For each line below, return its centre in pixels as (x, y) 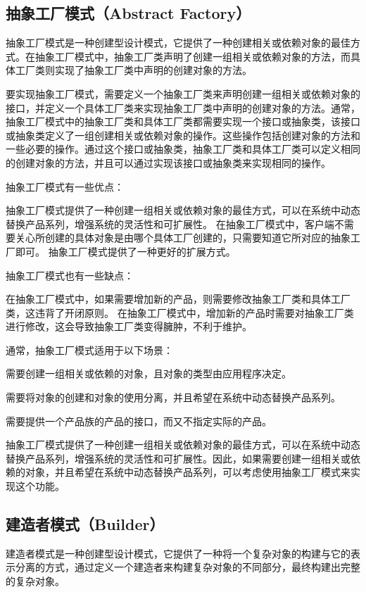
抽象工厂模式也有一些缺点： (70, 275)
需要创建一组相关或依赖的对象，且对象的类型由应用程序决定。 (149, 373)
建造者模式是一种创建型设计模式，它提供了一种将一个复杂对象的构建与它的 (178, 553)
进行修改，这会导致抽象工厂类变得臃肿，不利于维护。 (129, 326)
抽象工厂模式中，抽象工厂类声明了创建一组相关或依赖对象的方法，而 (193, 56)
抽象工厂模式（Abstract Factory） (128, 13)
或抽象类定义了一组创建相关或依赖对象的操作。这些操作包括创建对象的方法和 (183, 135)
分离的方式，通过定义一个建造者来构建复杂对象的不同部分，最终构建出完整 (188, 567)
